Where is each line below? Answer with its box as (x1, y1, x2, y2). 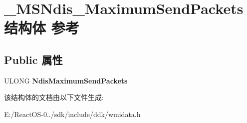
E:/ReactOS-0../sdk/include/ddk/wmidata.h (4, 108, 141, 119)
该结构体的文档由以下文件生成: (4, 92, 104, 102)
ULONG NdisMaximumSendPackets (4, 75, 128, 85)
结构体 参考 (4, 17, 79, 38)
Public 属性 (4, 51, 63, 67)
